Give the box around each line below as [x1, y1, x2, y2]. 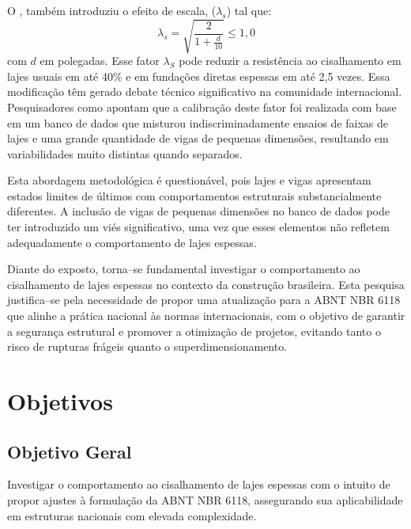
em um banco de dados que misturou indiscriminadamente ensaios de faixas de [7, 114, 388, 131]
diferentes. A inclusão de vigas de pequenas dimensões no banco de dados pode [7, 203, 390, 219]
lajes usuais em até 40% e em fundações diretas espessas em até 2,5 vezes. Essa [7, 67, 390, 84]
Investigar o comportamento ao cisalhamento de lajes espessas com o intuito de [7, 476, 390, 493]
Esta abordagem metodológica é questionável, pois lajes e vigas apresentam [7, 172, 371, 188]
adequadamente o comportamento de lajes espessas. [7, 234, 257, 250]
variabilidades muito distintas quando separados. [7, 145, 243, 162]
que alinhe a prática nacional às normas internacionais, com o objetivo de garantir [7, 307, 405, 324]
